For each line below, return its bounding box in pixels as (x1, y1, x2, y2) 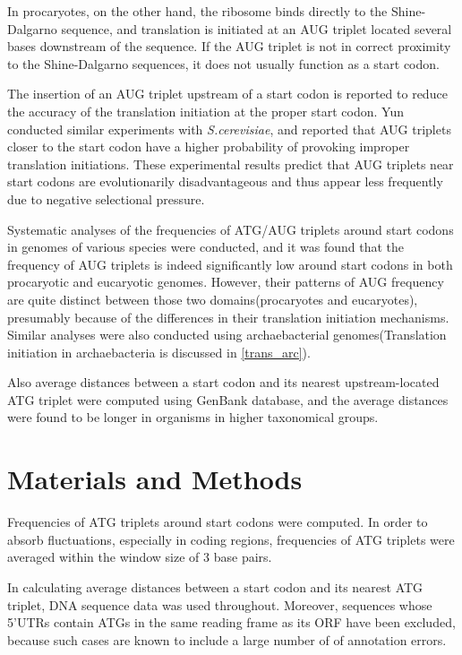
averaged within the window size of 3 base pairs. (7, 547, 272, 566)
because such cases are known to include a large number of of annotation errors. (7, 630, 447, 649)
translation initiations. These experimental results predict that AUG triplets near (7, 154, 454, 173)
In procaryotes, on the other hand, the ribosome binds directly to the (7, 2, 388, 20)
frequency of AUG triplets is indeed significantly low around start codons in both (7, 254, 453, 273)
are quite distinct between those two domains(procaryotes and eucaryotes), (7, 289, 418, 308)
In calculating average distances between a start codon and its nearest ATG (7, 577, 423, 596)
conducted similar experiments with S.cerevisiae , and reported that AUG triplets (7, 119, 451, 138)
